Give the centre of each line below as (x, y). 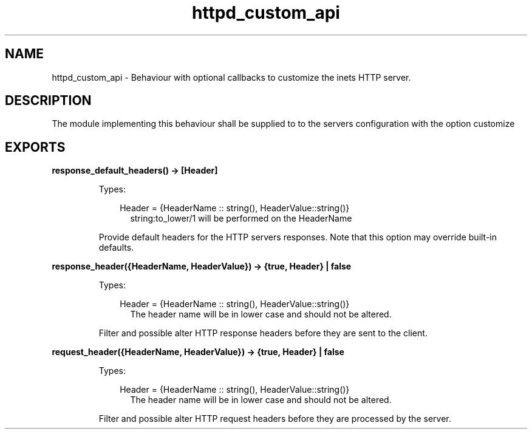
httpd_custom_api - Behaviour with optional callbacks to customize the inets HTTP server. (231, 77)
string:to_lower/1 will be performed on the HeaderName (241, 219)
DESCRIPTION (48, 101)
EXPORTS (35, 147)
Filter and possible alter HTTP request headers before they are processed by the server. (275, 419)
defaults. (116, 248)
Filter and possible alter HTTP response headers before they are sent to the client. (263, 333)
